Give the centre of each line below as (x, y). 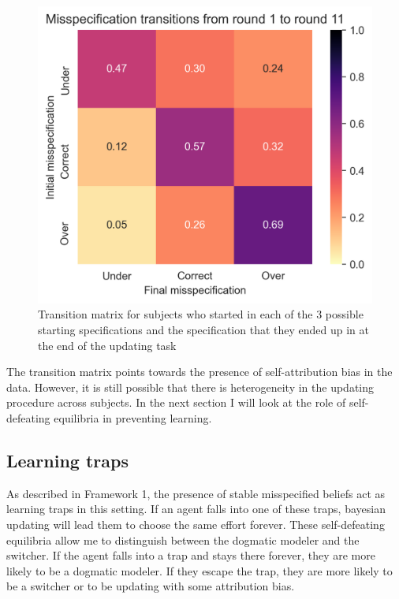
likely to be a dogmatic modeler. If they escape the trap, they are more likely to (199, 570)
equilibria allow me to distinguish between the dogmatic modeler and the (183, 539)
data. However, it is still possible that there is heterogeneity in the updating (190, 387)
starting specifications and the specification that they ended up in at (203, 329)
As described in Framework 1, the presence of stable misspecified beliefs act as (196, 493)
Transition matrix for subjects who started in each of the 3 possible (201, 314)
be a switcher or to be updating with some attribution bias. (151, 586)
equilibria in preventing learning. (133, 417)
